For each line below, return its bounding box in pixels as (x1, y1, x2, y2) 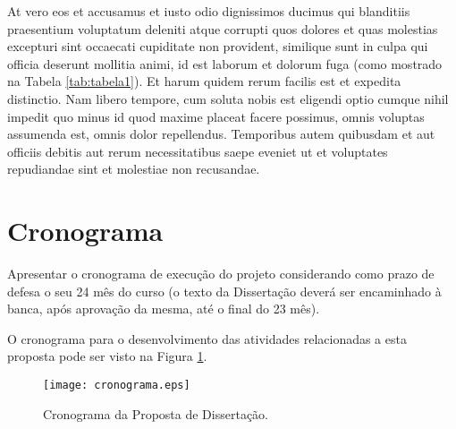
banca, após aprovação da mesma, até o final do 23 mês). (7, 299, 320, 318)
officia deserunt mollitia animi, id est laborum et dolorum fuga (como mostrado (7, 54, 443, 73)
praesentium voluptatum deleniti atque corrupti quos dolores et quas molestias (7, 19, 438, 38)
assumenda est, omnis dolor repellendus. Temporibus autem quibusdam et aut (7, 124, 435, 143)
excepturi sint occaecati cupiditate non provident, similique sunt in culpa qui (7, 37, 428, 56)
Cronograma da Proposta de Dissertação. (43, 404, 268, 423)
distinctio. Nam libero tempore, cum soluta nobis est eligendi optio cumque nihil (7, 89, 449, 107)
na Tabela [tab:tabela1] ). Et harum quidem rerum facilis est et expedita (7, 72, 401, 90)
